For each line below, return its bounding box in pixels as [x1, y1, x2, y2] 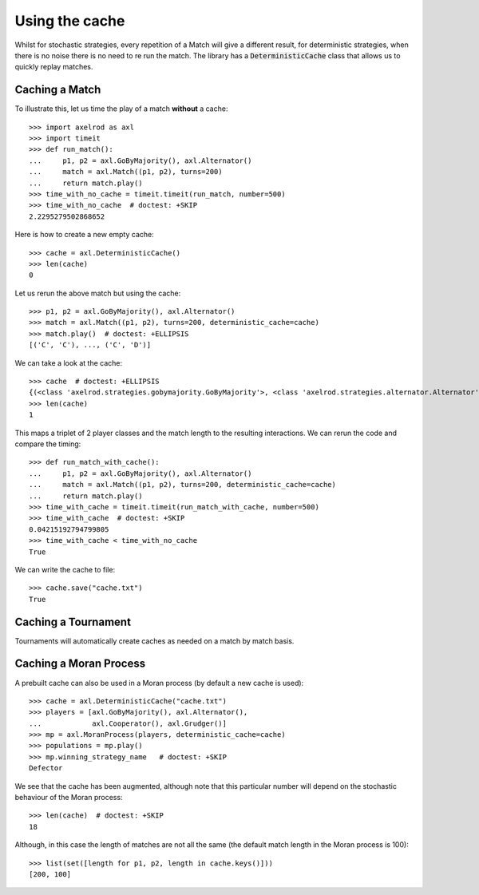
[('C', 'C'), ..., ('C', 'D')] [29, 340, 152, 350]
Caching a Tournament [14, 615, 132, 628]
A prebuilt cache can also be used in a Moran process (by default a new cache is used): [14, 678, 304, 687]
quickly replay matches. [14, 62, 93, 72]
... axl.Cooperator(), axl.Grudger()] [29, 719, 228, 728]
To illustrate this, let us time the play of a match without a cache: [14, 104, 228, 113]
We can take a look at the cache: [14, 358, 123, 367]
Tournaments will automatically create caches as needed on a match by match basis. [14, 636, 295, 646]
